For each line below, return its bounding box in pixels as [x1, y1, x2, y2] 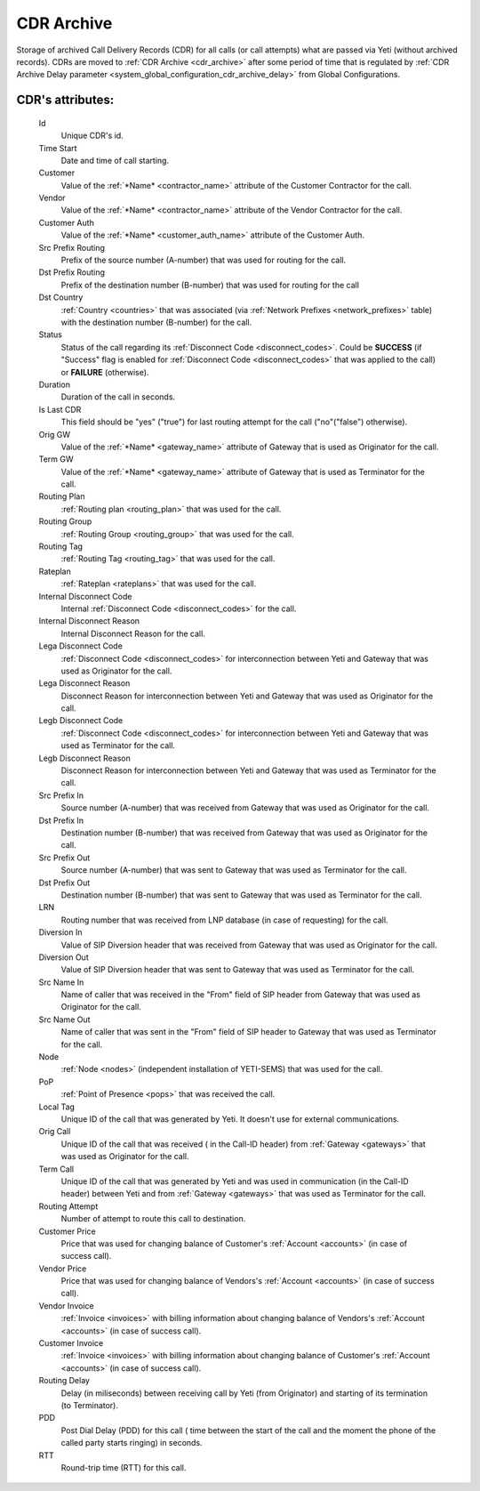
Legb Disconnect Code [38, 715, 124, 726]
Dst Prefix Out [38, 877, 91, 888]
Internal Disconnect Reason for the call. [60, 628, 206, 639]
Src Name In [38, 977, 84, 987]
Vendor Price [38, 1263, 87, 1274]
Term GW [38, 454, 75, 464]
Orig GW [38, 429, 71, 439]
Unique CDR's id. [60, 130, 124, 141]
